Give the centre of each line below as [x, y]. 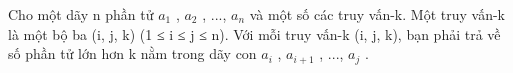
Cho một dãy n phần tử [81, 14]
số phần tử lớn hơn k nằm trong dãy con [132, 53]
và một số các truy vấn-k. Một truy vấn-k [377, 14]
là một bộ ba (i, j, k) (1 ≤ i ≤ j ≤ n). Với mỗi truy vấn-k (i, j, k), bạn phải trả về [254, 33]
